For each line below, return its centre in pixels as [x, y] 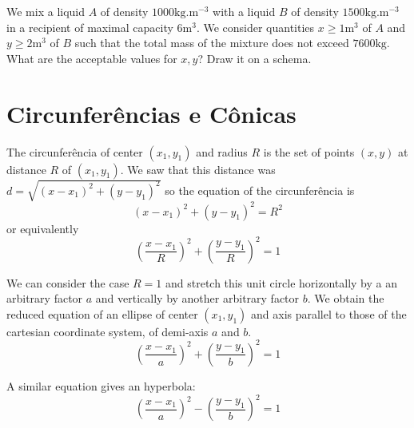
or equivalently [43, 228]
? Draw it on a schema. [255, 58]
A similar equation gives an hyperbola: [101, 385]
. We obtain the [346, 298]
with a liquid [244, 11]
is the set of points [309, 151]
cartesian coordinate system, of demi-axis [107, 331]
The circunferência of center [75, 151]
